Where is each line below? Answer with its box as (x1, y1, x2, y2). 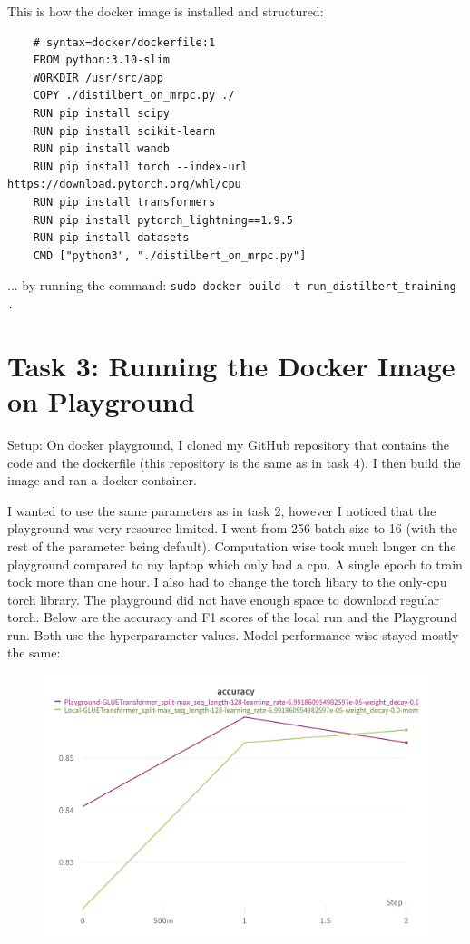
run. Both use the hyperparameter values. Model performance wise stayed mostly (7, 625, 459, 644)
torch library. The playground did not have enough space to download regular (7, 589, 439, 608)
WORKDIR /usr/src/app (33, 71, 163, 84)
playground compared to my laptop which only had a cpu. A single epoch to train (7, 554, 463, 573)
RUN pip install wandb (33, 142, 170, 156)
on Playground (7, 383, 195, 419)
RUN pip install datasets (33, 231, 190, 245)
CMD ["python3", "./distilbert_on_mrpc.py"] (33, 248, 307, 262)
